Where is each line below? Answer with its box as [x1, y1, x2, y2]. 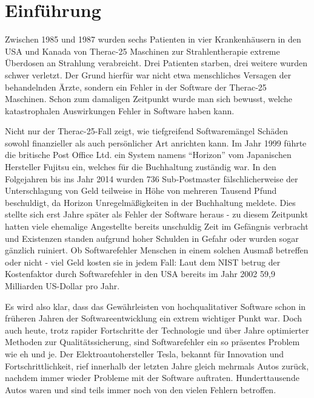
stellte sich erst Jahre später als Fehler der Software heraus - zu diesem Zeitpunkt [5, 208, 309, 221]
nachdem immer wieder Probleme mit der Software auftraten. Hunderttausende [5, 371, 299, 384]
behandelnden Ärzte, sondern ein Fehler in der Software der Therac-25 [5, 80, 267, 93]
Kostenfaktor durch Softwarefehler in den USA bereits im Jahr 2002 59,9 [5, 267, 275, 280]
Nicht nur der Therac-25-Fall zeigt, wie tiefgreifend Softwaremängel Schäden [5, 125, 289, 137]
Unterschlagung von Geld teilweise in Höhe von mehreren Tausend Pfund [5, 184, 277, 197]
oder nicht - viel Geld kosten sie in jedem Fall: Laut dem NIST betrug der [5, 255, 281, 268]
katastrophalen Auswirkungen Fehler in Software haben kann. [5, 104, 235, 117]
